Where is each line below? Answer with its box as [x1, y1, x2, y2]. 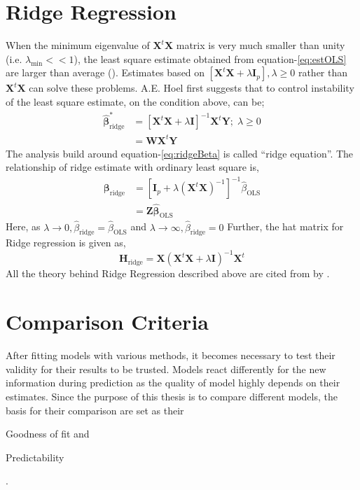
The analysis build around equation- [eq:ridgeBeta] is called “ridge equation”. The [6, 146, 354, 160]
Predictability [6, 449, 64, 464]
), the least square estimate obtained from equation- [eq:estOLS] [74, 51, 347, 66]
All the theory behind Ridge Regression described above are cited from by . [6, 266, 330, 281]
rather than [298, 65, 348, 80]
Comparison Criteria [6, 307, 209, 336]
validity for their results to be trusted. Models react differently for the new [6, 361, 326, 376]
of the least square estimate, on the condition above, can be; [6, 94, 265, 108]
